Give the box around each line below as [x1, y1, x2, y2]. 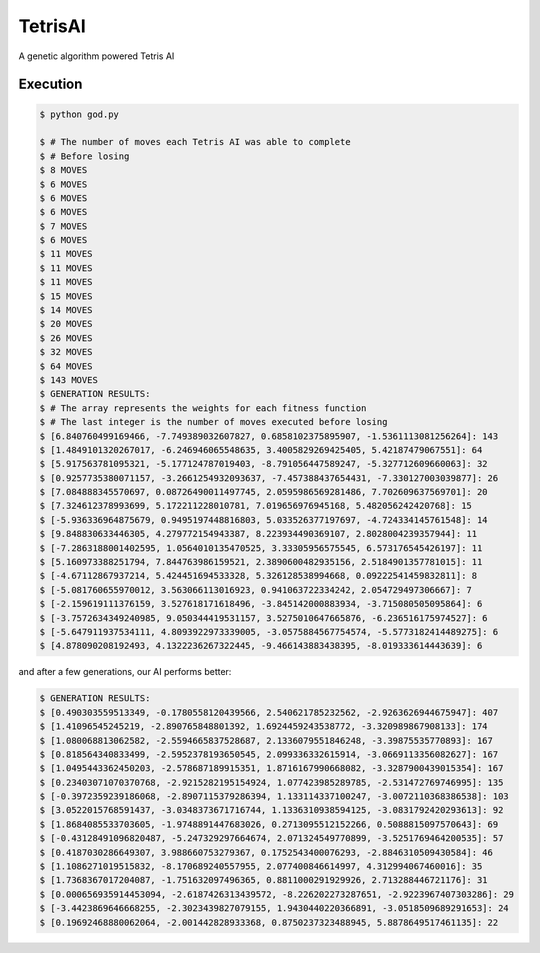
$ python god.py [39, 108, 120, 120]
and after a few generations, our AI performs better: [18, 666, 232, 678]
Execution [18, 76, 83, 93]
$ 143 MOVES [39, 374, 99, 385]
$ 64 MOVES [39, 360, 93, 372]
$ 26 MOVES [39, 332, 93, 344]
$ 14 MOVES [39, 305, 93, 316]
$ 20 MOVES [39, 318, 93, 330]
